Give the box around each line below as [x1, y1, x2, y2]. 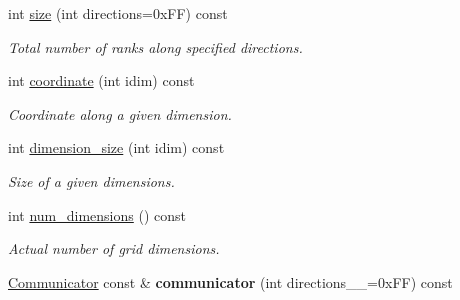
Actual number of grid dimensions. [8, 238, 220, 259]
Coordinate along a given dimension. [8, 103, 232, 124]
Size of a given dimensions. [8, 170, 175, 191]
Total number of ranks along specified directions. [8, 36, 303, 57]
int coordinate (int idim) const [8, 70, 195, 91]
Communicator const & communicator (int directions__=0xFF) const [8, 271, 453, 292]
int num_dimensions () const [8, 204, 186, 225]
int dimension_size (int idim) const [8, 137, 225, 158]
